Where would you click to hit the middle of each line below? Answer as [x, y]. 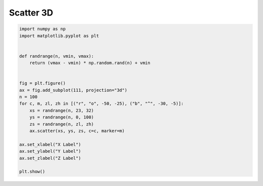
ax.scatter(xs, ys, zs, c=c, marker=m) [77, 131]
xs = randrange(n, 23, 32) [62, 110]
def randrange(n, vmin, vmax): [57, 56]
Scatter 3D [31, 13]
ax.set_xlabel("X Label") [50, 144]
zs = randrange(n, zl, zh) [62, 124]
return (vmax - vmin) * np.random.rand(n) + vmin [90, 63]
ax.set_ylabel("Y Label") [50, 151]
